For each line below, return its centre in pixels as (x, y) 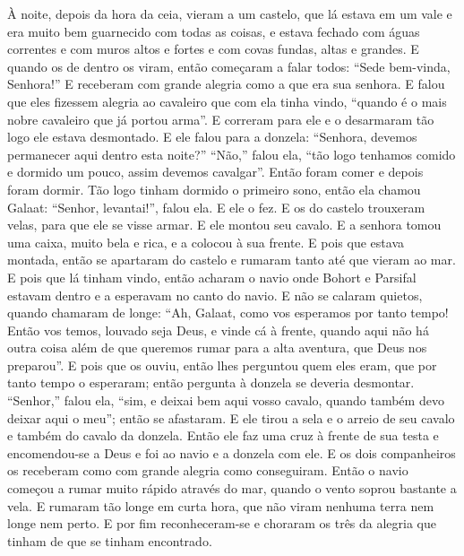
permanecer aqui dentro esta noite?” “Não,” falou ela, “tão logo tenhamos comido (232, 154)
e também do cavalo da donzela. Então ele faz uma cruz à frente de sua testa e (223, 435)
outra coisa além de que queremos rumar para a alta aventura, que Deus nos (217, 347)
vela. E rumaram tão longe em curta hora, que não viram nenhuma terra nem (221, 505)
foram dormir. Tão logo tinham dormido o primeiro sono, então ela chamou (214, 189)
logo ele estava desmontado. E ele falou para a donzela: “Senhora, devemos (212, 137)
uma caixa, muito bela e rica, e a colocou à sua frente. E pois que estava (206, 242)
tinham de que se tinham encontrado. (110, 540)
